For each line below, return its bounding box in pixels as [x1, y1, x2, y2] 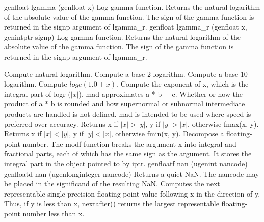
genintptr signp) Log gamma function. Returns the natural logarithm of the [4, 31, 241, 42]
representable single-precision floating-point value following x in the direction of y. [4, 188, 260, 199]
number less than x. [22, 208, 85, 218]
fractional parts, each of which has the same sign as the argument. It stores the [4, 148, 252, 159]
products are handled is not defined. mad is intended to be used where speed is [4, 108, 251, 119]
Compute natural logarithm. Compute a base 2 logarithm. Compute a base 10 [4, 68, 248, 79]
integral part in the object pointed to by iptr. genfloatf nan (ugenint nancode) [4, 158, 248, 169]
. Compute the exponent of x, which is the [116, 78, 249, 89]
